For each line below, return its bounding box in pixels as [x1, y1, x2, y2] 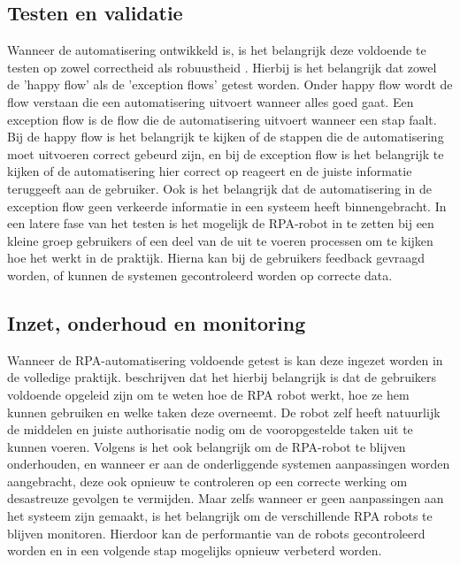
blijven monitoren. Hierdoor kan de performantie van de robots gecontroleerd [7, 523, 425, 542]
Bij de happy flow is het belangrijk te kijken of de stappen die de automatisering [7, 127, 444, 146]
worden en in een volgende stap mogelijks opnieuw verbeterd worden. [7, 541, 382, 560]
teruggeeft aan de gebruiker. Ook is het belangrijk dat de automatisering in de [7, 179, 432, 197]
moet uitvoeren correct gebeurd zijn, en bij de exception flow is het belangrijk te [7, 144, 444, 163]
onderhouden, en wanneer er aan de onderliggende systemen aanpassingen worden [7, 454, 450, 473]
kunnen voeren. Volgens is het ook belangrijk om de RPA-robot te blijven [7, 437, 406, 455]
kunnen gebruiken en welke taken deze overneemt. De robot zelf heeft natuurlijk [7, 402, 441, 421]
